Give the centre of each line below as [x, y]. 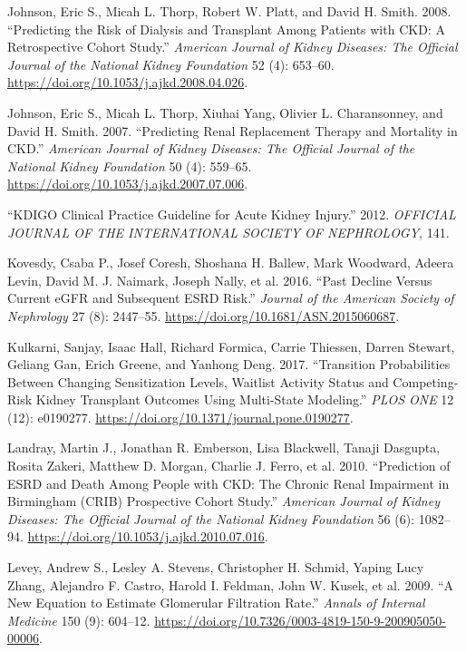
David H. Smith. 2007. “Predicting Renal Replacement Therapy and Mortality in [233, 130]
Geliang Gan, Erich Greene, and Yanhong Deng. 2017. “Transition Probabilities [229, 364]
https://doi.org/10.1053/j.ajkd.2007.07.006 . [128, 184]
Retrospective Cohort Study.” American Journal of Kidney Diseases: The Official [233, 47]
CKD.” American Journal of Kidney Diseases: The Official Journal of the [211, 148]
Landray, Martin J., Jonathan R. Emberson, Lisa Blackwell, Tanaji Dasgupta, [224, 448]
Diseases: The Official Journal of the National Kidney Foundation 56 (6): [211, 518]
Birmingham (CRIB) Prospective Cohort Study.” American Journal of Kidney [223, 501]
